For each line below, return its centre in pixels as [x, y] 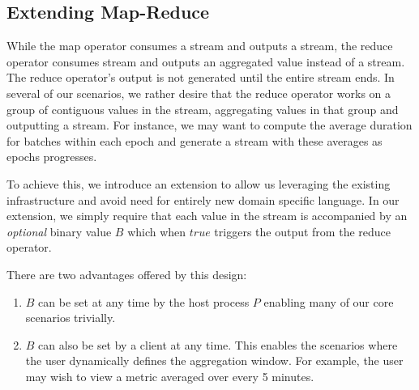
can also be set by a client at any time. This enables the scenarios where [218, 344]
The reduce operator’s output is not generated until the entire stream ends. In [201, 77]
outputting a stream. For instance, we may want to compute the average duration [209, 125]
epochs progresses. [52, 157]
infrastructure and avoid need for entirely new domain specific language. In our [203, 199]
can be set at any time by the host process [144, 301]
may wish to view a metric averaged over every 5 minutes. [170, 376]
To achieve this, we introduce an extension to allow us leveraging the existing [199, 183]
